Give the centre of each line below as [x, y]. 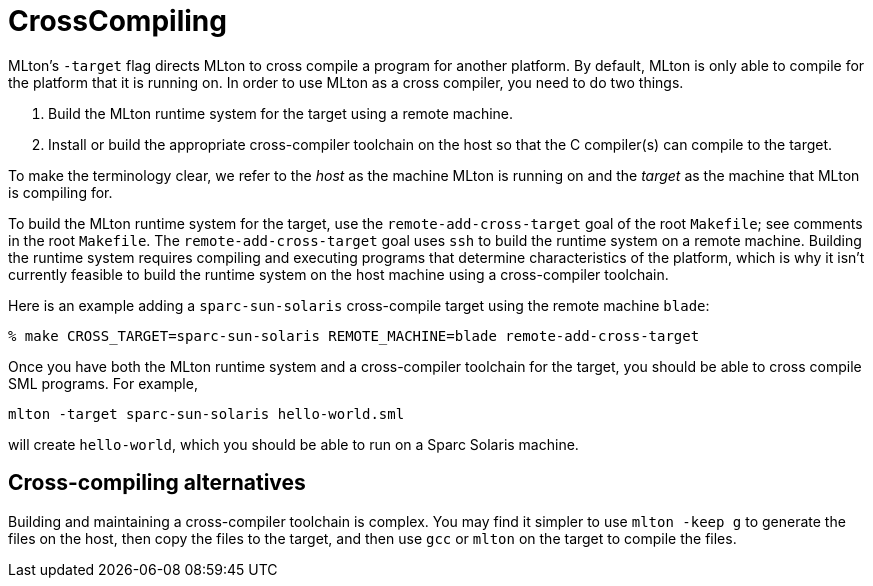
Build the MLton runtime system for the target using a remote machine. [281, 113]
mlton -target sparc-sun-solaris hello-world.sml [206, 413]
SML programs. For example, [103, 383]
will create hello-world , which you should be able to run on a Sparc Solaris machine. [293, 444]
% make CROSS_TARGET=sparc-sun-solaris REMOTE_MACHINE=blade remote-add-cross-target [354, 335]
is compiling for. [60, 192]
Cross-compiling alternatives [157, 483]
